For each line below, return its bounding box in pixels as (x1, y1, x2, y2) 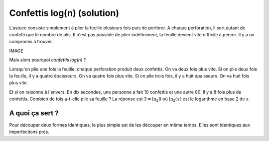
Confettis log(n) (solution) (9, 7, 120, 18)
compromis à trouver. (9, 39, 53, 45)
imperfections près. (9, 129, 49, 135)
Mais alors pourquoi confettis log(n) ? (9, 57, 86, 63)
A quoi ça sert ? (9, 109, 59, 117)
